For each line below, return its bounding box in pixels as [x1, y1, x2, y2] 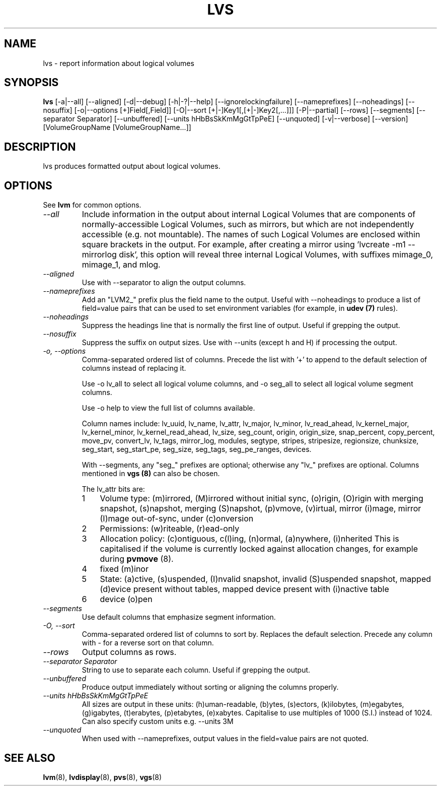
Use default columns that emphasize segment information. [82, 613, 276, 622]
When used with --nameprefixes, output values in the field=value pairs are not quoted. [82, 734, 369, 743]
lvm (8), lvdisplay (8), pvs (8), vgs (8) [43, 772, 162, 781]
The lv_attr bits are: [82, 485, 145, 494]
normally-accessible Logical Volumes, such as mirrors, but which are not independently [82, 219, 414, 230]
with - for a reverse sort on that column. [82, 638, 214, 647]
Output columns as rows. [82, 647, 177, 657]
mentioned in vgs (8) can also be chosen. [82, 469, 220, 478]
